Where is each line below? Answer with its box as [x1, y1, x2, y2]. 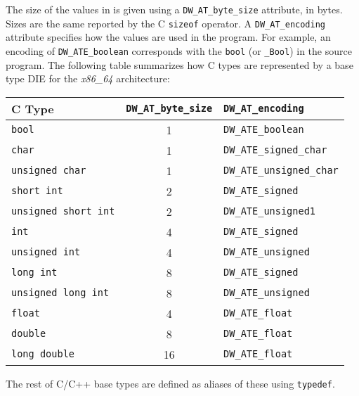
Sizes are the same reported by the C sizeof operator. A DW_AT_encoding [6, 15, 326, 30]
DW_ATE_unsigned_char [223, 165, 339, 177]
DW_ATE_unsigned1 [223, 205, 316, 217]
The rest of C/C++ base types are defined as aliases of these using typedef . [6, 376, 335, 390]
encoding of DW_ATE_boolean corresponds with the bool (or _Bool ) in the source [6, 43, 352, 58]
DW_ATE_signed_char [223, 144, 327, 156]
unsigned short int [11, 205, 115, 217]
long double [11, 348, 75, 360]
